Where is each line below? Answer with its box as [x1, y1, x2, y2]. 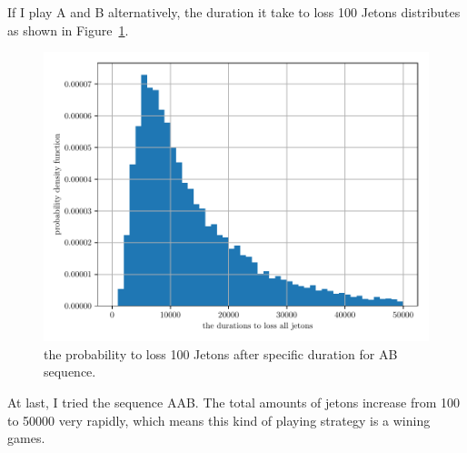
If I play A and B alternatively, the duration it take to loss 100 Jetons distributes [7, 3, 461, 21]
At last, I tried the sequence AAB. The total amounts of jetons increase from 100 [7, 392, 461, 411]
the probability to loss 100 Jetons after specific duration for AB [44, 344, 398, 363]
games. [7, 428, 45, 448]
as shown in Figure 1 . [7, 20, 129, 39]
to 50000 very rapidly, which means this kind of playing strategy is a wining [7, 410, 431, 429]
